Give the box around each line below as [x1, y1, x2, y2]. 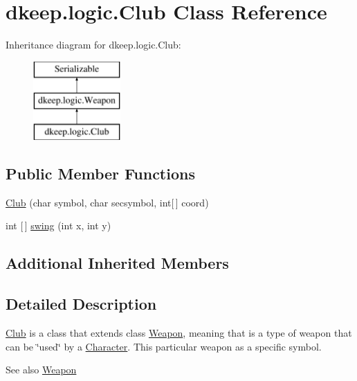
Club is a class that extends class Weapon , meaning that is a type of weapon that [6, 326, 352, 340]
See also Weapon [6, 362, 77, 377]
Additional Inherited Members [6, 252, 229, 274]
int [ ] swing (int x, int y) [6, 218, 111, 233]
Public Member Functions [6, 163, 195, 184]
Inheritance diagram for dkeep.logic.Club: [6, 37, 181, 52]
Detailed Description [6, 293, 157, 314]
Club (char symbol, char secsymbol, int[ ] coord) [6, 195, 209, 209]
